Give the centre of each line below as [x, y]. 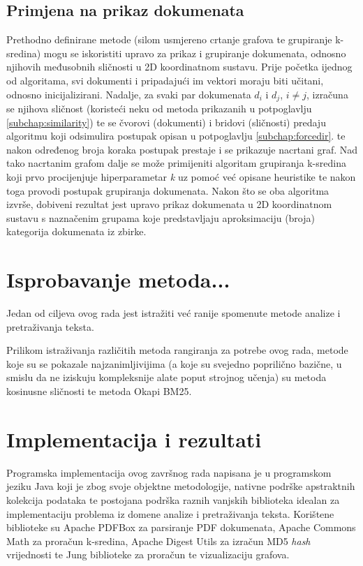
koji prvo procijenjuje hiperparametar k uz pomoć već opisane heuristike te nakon [181, 177]
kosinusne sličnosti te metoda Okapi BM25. [99, 391]
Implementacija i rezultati [134, 439]
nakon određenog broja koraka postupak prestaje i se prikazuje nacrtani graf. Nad [182, 149]
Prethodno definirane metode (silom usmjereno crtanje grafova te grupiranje [169, 39]
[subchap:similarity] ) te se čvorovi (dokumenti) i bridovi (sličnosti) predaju [166, 122]
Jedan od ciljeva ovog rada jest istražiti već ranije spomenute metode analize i [173, 313]
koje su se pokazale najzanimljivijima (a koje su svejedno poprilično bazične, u [174, 363]
